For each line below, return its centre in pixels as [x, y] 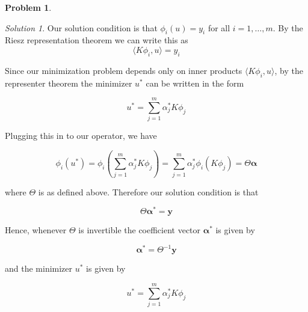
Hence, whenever [36, 230]
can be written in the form [195, 83]
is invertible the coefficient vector [140, 230]
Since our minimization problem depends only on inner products [124, 70]
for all [219, 27]
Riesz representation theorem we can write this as [97, 40]
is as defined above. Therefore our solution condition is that [148, 191]
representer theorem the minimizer [69, 83]
